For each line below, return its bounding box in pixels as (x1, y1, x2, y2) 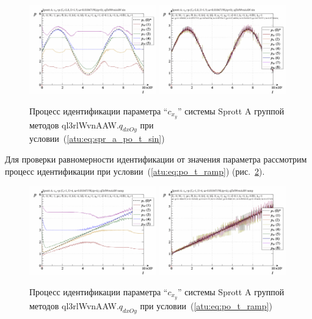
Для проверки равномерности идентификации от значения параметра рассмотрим (5, 152, 307, 165)
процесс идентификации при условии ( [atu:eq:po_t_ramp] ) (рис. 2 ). (5, 164, 265, 177)
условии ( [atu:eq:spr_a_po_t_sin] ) (29, 132, 165, 145)
